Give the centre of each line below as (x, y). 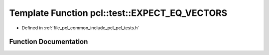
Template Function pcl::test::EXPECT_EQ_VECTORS (118, 13)
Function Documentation (49, 42)
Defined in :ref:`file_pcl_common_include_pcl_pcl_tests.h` (80, 28)
